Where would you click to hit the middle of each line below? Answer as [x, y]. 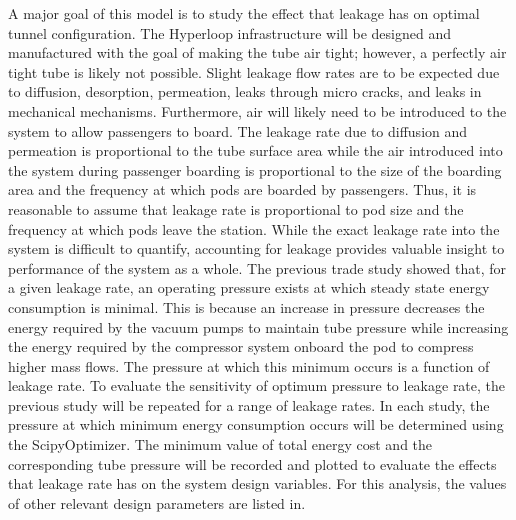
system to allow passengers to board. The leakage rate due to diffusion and [238, 130]
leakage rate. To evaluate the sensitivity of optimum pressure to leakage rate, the [257, 385]
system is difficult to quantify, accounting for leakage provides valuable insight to [256, 248]
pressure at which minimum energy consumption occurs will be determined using [256, 424]
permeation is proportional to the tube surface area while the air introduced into [255, 150]
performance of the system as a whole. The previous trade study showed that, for [257, 267]
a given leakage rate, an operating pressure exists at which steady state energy [249, 287]
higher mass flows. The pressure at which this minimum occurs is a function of [249, 365]
